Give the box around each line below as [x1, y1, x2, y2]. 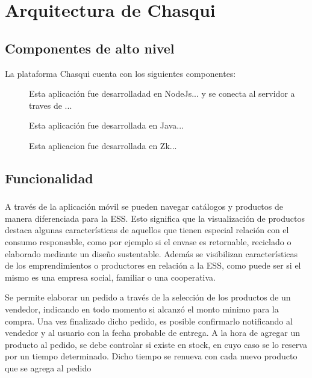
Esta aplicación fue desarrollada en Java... [29, 119, 184, 132]
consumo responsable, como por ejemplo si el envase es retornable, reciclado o [5, 236, 292, 248]
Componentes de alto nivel [5, 38, 175, 57]
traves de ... [29, 99, 72, 111]
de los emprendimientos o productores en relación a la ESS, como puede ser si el [5, 259, 301, 272]
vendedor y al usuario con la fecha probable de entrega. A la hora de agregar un [5, 326, 300, 339]
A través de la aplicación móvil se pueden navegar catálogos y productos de [5, 200, 283, 213]
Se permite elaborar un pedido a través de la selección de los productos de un [5, 291, 291, 303]
